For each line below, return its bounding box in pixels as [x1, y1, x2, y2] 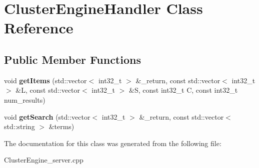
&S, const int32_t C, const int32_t [129, 85, 238, 95]
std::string [4, 121, 35, 132]
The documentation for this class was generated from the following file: [4, 138, 221, 148]
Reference [4, 17, 73, 38]
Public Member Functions [4, 51, 141, 67]
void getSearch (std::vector [4, 111, 90, 122]
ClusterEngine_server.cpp [4, 155, 83, 165]
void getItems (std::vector [4, 75, 87, 85]
